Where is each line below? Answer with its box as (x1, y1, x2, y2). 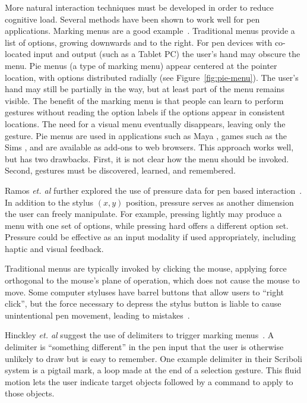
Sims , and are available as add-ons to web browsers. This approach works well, (5, 141, 294, 153)
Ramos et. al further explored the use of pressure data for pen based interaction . (5, 184, 302, 196)
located (5, 48, 31, 60)
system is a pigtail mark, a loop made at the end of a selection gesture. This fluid (5, 364, 302, 376)
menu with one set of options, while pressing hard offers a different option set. (5, 219, 289, 231)
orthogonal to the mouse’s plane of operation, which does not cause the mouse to (5, 274, 300, 286)
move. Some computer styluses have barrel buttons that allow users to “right (5, 285, 284, 298)
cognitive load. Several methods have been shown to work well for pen (5, 12, 260, 25)
